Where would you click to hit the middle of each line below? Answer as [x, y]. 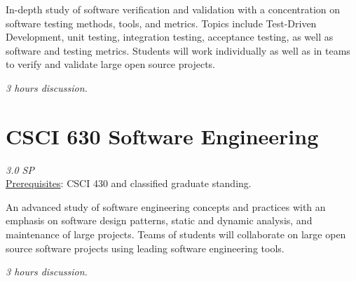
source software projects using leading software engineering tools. [145, 248]
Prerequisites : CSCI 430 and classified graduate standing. [129, 183]
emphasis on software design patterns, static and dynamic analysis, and [159, 220]
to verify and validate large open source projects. [110, 64]
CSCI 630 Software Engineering [162, 136]
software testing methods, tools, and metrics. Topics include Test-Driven [161, 23]
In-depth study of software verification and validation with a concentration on [173, 9]
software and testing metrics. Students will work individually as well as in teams [178, 50]
